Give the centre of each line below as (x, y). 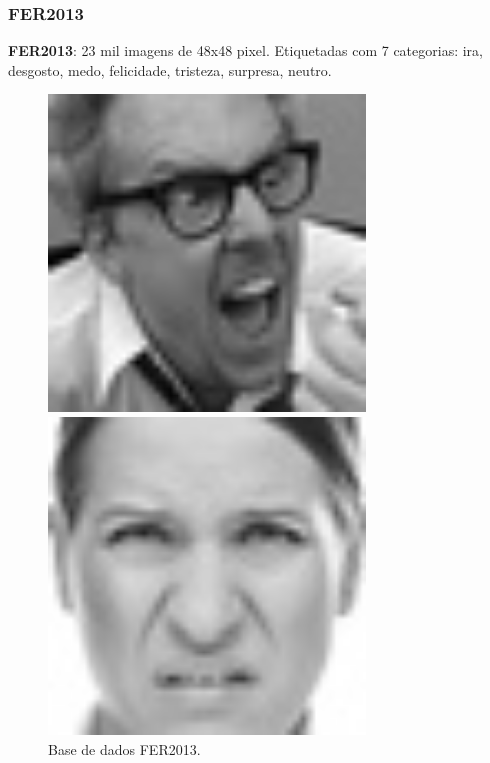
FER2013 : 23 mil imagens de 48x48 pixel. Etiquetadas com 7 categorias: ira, (245, 50)
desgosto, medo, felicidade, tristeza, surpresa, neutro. (170, 69)
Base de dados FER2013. (124, 748)
